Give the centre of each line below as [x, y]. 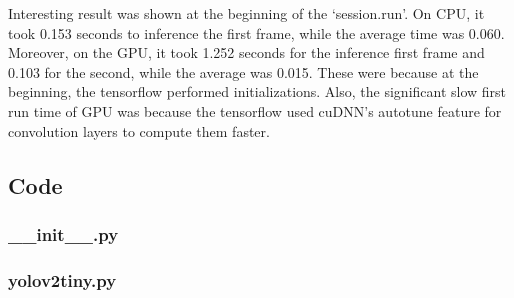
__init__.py [63, 233]
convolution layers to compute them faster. [139, 130]
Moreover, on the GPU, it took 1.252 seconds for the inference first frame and [246, 52]
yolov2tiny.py [62, 279]
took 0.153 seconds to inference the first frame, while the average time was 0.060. [256, 32]
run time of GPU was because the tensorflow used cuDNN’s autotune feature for [255, 110]
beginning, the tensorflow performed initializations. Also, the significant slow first [257, 91]
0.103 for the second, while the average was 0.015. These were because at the [243, 71]
